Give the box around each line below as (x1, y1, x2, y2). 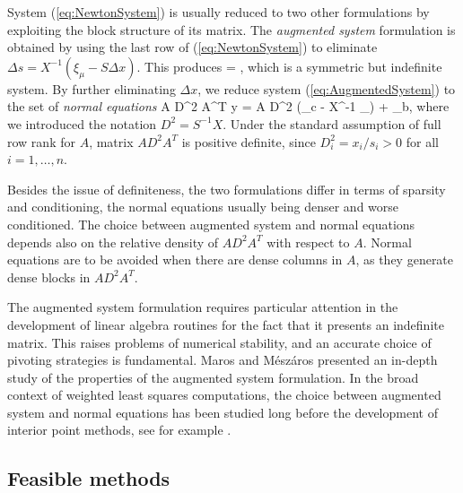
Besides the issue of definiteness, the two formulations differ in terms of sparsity (7, 179, 446, 198)
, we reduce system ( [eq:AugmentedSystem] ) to (197, 79, 456, 98)
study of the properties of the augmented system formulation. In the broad (7, 368, 419, 386)
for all (406, 132, 439, 151)
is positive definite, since (181, 132, 316, 151)
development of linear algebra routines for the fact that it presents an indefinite (7, 315, 444, 333)
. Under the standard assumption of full (223, 114, 441, 133)
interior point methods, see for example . (7, 420, 231, 439)
